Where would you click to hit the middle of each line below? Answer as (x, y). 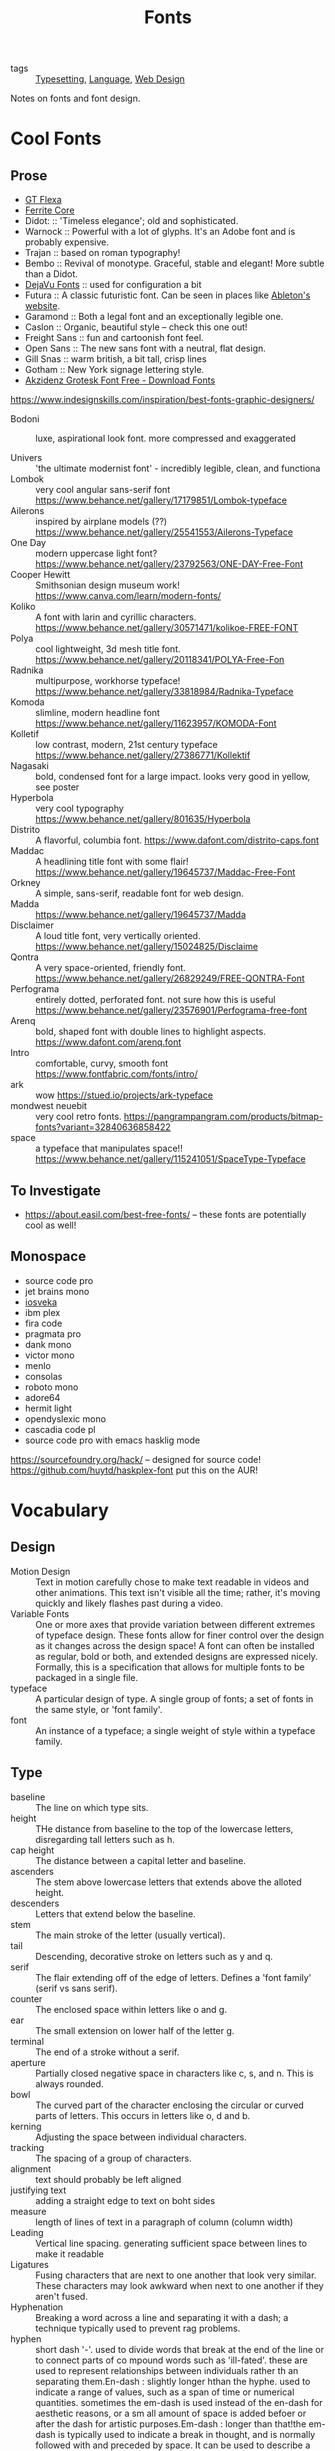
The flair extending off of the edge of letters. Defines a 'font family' (173, 1977)
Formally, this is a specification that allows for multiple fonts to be (170, 1667)
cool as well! (50, 1225)
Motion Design (40, 1571)
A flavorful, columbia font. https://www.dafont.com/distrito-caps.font (177, 840)
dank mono (48, 1344)
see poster (57, 787)
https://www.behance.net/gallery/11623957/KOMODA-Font (156, 723)
